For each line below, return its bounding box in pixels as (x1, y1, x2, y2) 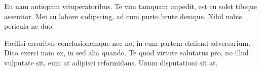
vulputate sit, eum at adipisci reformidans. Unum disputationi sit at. (4, 57, 218, 67)
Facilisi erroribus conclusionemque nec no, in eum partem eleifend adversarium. (4, 37, 251, 48)
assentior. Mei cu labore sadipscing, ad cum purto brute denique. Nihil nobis (4, 11, 242, 21)
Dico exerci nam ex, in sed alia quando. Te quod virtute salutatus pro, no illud (4, 47, 249, 58)
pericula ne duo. (4, 21, 54, 31)
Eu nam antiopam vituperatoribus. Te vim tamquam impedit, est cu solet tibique (4, 1, 257, 11)
